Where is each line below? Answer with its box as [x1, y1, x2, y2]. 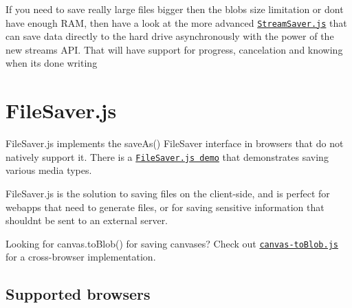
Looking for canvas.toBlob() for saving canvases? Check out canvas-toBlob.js [5, 236, 338, 250]
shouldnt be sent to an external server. [5, 213, 168, 228]
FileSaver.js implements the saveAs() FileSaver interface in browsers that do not [5, 136, 344, 151]
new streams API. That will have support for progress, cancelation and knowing [5, 42, 343, 56]
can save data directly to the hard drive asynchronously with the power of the [5, 29, 334, 43]
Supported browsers [5, 283, 151, 305]
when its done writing [5, 56, 98, 70]
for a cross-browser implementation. [5, 250, 156, 264]
